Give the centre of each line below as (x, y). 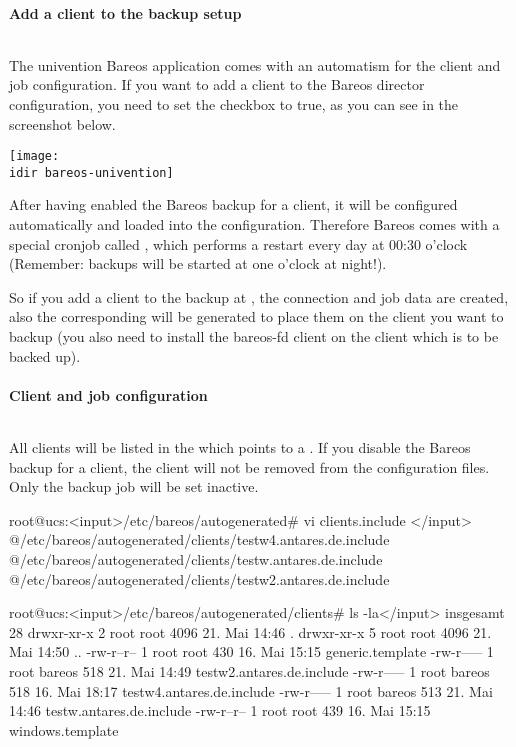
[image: (34, 156)
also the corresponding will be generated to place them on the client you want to (256, 316)
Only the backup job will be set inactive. (134, 486)
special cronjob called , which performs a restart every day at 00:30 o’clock (238, 243)
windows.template (64, 729)
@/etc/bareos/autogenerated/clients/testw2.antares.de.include (199, 578)
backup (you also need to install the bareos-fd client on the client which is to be (254, 336)
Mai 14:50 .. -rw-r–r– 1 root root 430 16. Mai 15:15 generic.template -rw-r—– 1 (251, 651)
